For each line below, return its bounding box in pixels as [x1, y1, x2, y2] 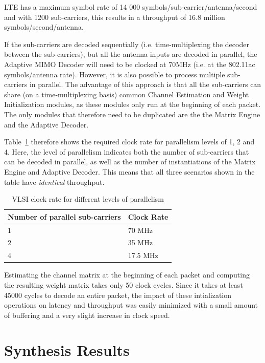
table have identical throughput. [4, 176, 105, 187]
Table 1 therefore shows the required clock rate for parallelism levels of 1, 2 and [4, 136, 255, 147]
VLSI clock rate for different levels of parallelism [12, 194, 164, 204]
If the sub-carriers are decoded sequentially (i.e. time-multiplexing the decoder [4, 38, 249, 49]
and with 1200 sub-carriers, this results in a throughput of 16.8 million [4, 11, 225, 22]
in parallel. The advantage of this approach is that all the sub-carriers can [29, 79, 261, 90]
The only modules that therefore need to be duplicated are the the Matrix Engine [4, 109, 260, 119]
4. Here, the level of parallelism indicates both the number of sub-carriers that [4, 146, 249, 157]
